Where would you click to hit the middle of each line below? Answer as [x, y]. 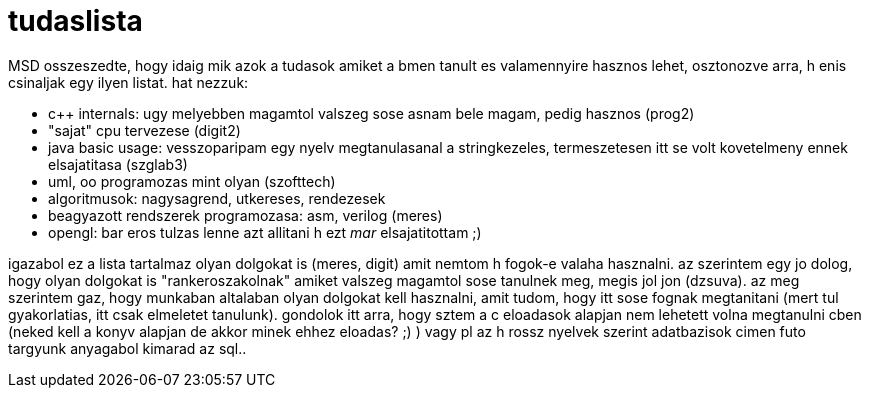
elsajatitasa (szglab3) [118, 164]
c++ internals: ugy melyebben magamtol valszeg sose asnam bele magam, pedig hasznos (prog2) [371, 113]
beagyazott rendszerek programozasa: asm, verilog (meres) [245, 215]
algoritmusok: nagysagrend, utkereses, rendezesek [217, 198]
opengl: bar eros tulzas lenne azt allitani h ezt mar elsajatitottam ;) [265, 232]
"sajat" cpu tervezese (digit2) [144, 130]
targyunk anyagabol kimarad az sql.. [127, 348]
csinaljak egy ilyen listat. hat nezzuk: [128, 82]
